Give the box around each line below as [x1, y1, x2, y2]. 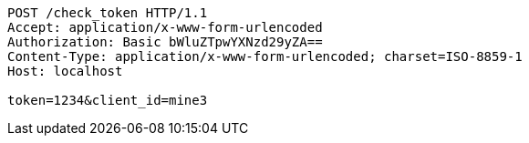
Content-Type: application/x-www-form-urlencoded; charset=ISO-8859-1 [7, 49, 523, 64]
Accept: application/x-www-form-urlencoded [7, 20, 323, 35]
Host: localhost [7, 64, 123, 78]
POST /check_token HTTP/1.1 [7, 5, 208, 20]
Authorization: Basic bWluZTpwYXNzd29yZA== [7, 35, 323, 49]
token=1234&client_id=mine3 [7, 93, 208, 107]
